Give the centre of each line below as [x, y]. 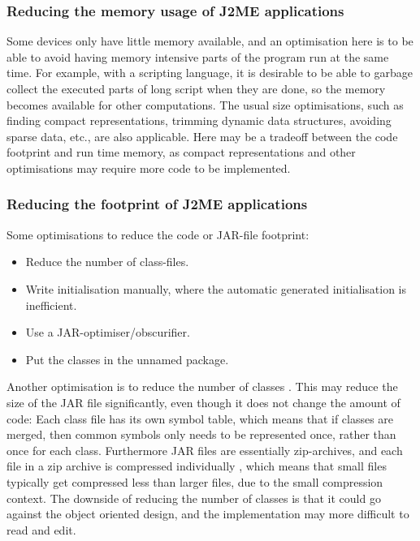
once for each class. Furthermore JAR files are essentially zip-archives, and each [205, 450]
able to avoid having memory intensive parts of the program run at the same [198, 56]
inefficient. [51, 305]
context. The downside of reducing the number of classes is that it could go [194, 498]
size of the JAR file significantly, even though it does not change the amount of [204, 402]
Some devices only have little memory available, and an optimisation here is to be [210, 41]
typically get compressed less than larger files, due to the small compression [195, 481]
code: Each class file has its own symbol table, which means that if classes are [200, 418]
